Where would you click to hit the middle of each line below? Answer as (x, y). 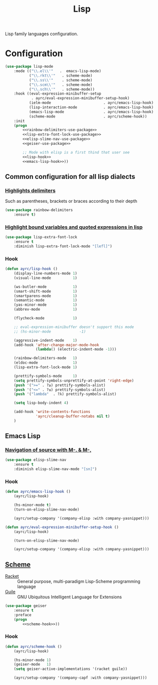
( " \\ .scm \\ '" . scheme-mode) (61, 85)
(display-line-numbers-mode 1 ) (46, 274)
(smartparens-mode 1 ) (46, 296)
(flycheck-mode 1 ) (46, 318)
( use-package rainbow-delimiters (39, 210)
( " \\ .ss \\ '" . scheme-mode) (61, 80)
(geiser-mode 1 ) (32, 665)
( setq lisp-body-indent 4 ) (41, 403)
